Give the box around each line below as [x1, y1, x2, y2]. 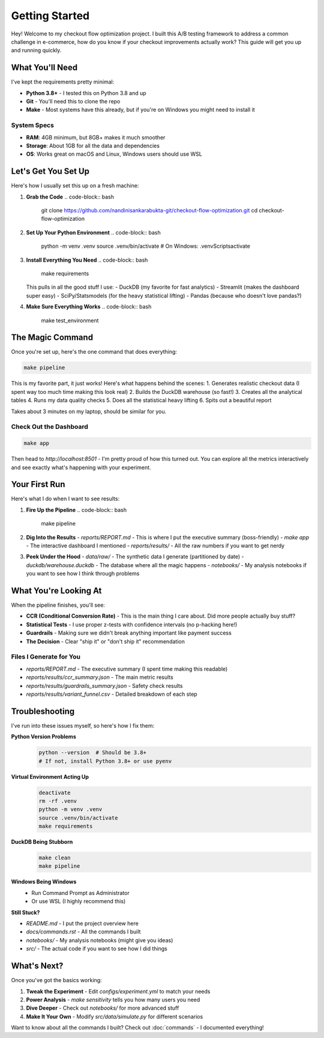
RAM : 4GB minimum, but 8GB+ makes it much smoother [26, 134, 166, 141]
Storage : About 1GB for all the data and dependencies [26, 142, 160, 149]
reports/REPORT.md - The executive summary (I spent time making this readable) [26, 665, 228, 672]
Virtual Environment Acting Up [11, 773, 89, 780]
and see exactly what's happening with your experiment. [11, 464, 151, 471]
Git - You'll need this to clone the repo [26, 98, 121, 105]
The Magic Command [11, 333, 93, 343]
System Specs [11, 121, 54, 129]
